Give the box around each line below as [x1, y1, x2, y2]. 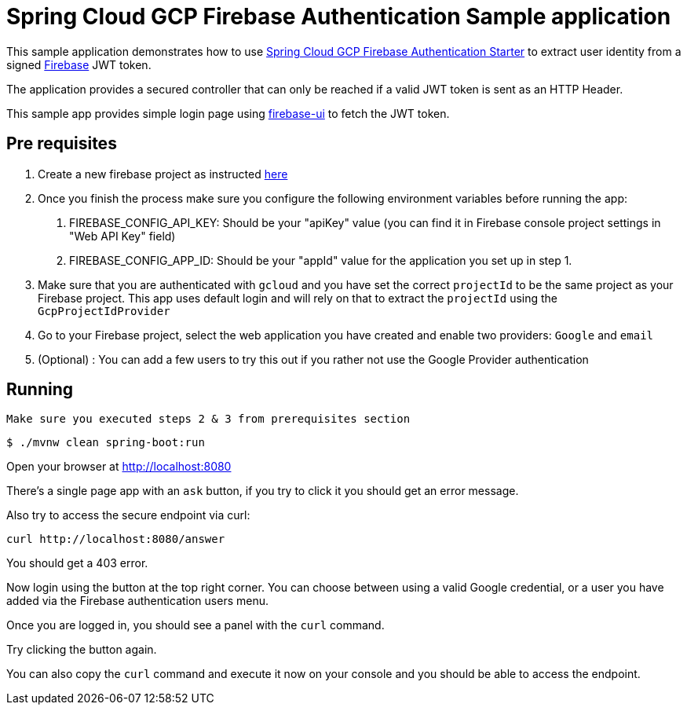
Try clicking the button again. [6, 643, 157, 657]
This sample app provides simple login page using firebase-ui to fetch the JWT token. [6, 106, 450, 120]
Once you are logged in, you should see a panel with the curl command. [6, 618, 385, 632]
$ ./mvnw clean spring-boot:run [6, 436, 205, 449]
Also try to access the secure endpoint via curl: [6, 508, 250, 522]
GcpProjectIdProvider [38, 304, 170, 317]
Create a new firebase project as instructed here [38, 167, 288, 181]
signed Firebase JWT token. [6, 57, 152, 71]
